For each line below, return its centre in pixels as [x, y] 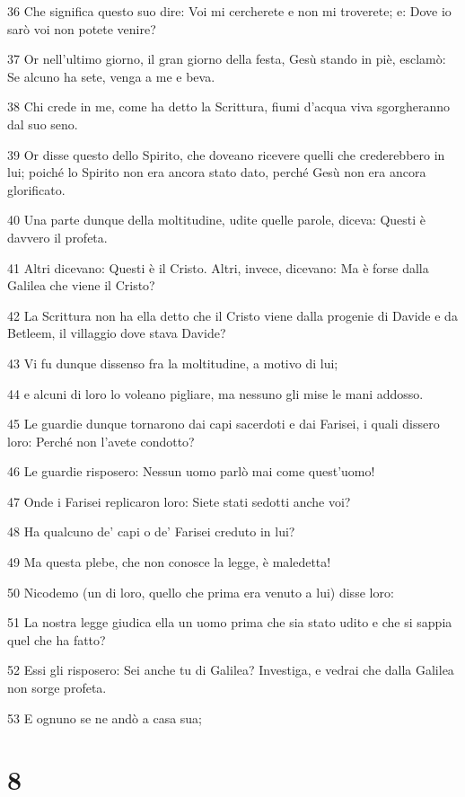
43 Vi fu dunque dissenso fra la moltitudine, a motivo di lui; [173, 363]
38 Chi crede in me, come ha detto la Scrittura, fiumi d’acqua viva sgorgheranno [228, 106]
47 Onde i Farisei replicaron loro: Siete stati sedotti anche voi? [179, 501]
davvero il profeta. [57, 237]
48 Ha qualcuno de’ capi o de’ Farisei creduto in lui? [151, 531]
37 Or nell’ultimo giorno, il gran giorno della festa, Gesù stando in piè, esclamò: [227, 59]
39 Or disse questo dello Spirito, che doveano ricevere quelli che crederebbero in [226, 154]
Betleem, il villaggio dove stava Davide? [117, 333]
